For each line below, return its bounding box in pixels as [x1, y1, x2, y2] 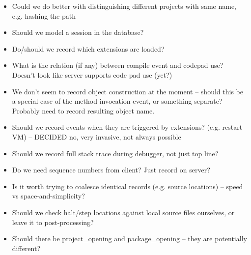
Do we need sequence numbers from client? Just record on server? [12, 165, 210, 175]
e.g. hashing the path [12, 10, 76, 21]
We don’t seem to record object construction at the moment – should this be [12, 86, 243, 96]
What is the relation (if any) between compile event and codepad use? [12, 60, 223, 70]
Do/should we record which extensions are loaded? [12, 43, 165, 54]
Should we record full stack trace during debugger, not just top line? [12, 148, 219, 158]
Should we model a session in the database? [12, 27, 144, 37]
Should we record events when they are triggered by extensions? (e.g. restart [12, 122, 243, 132]
